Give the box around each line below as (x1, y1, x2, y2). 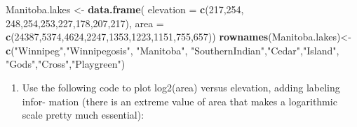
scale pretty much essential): (22, 107, 144, 122)
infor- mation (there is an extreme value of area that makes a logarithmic (22, 94, 337, 108)
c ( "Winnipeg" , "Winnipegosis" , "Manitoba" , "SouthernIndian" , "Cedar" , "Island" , (6, 43, 339, 57)
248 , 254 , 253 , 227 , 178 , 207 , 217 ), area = (6, 15, 164, 30)
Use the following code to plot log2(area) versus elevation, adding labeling (22, 80, 340, 94)
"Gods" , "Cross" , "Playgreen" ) (6, 57, 126, 71)
